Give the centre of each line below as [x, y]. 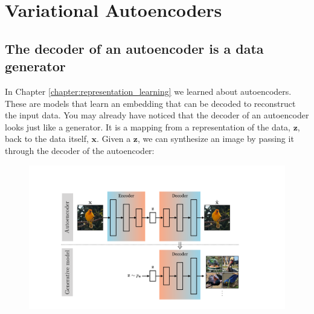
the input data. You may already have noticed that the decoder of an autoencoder [157, 115]
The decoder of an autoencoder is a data [134, 48]
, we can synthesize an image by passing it [216, 139]
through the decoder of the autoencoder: [80, 150]
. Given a [114, 139]
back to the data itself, [47, 139]
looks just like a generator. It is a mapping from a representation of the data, [148, 127]
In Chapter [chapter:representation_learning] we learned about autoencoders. [148, 91]
